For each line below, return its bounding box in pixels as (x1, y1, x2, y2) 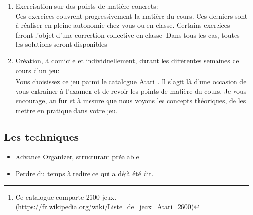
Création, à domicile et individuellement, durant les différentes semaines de (15, 55, 239, 65)
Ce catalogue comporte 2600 (15, 192, 100, 202)
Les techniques (4, 129, 79, 144)
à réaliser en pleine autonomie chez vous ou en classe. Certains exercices (15, 20, 230, 30)
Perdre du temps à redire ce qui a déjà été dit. (15, 168, 154, 178)
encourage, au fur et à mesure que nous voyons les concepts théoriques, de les (15, 96, 246, 105)
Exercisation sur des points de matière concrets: (15, 1, 158, 11)
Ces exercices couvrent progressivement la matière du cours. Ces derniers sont (15, 10, 248, 20)
